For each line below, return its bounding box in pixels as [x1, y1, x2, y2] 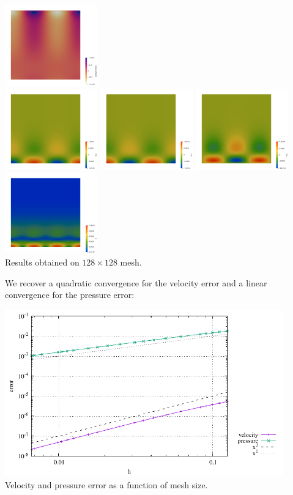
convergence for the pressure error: [5, 288, 135, 301]
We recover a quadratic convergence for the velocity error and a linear [5, 276, 267, 289]
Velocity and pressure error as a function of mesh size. [5, 478, 208, 491]
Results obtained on [5, 256, 80, 269]
